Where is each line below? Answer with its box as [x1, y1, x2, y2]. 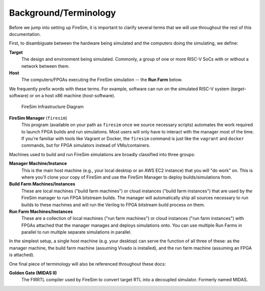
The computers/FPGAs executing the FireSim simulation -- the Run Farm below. [21, 77, 183, 83]
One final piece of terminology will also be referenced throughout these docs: [9, 261, 166, 267]
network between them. [21, 63, 70, 69]
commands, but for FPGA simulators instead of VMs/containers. [21, 142, 151, 148]
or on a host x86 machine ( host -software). [29, 93, 115, 99]
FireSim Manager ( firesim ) [9, 115, 67, 121]
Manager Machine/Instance [9, 160, 67, 166]
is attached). [9, 252, 34, 258]
